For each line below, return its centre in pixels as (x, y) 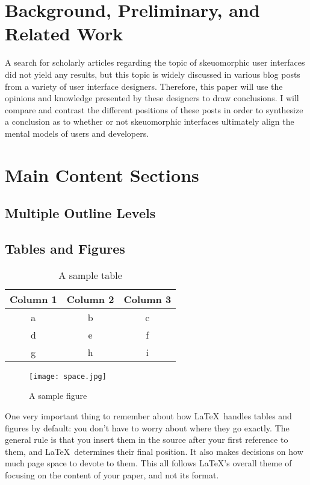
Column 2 (90, 299)
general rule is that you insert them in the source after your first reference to (147, 440)
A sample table (90, 275)
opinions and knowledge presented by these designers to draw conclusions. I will (152, 98)
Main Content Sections (102, 174)
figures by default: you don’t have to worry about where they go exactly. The (147, 427)
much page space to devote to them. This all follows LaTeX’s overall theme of (148, 463)
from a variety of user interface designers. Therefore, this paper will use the (144, 86)
